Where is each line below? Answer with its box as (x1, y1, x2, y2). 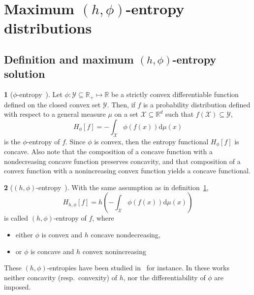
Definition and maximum (4, 51, 134, 66)
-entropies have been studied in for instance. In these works (47, 262, 229, 273)
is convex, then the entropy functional (94, 136, 209, 146)
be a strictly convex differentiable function (111, 89, 239, 99)
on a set (114, 109, 138, 119)
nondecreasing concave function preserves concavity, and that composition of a (4, 156, 241, 166)
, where (92, 213, 114, 223)
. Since (65, 136, 86, 146)
